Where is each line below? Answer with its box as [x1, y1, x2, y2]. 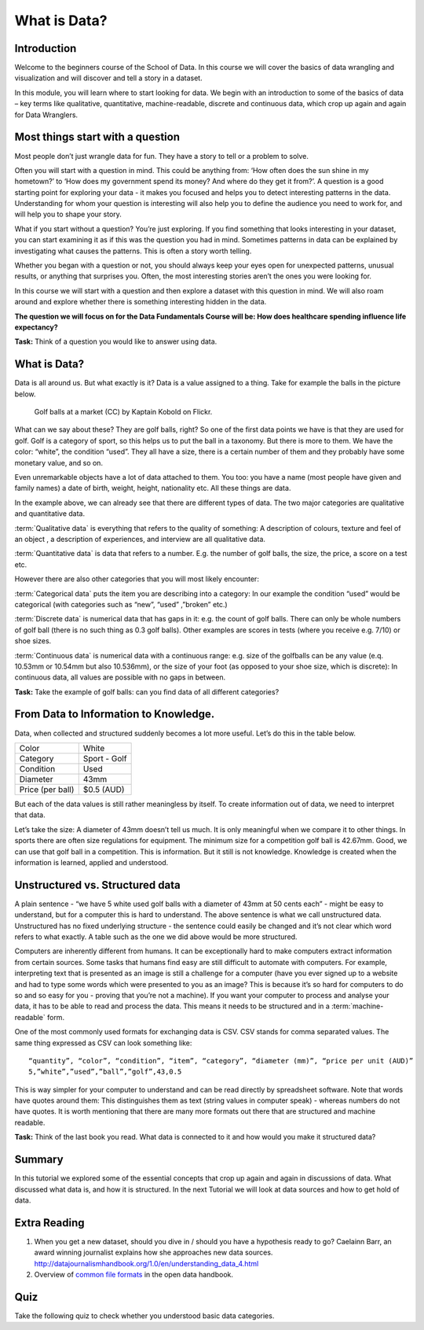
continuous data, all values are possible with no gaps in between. [14, 672, 226, 682]
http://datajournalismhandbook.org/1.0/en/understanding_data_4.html [34, 1258, 259, 1268]
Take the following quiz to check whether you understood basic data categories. [14, 1310, 275, 1321]
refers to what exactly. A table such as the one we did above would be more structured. [14, 932, 298, 941]
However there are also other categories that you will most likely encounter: [14, 574, 259, 584]
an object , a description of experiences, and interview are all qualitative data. [14, 534, 266, 543]
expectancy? [14, 322, 58, 332]
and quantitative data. [14, 509, 86, 518]
